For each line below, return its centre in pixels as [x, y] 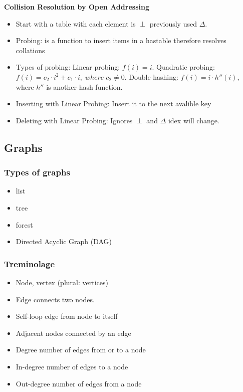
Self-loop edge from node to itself [67, 316]
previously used [173, 23]
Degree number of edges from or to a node [81, 350]
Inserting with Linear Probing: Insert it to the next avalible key [113, 104]
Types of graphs [37, 172]
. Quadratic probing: [183, 67]
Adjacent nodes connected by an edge [73, 333]
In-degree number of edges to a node [72, 366]
